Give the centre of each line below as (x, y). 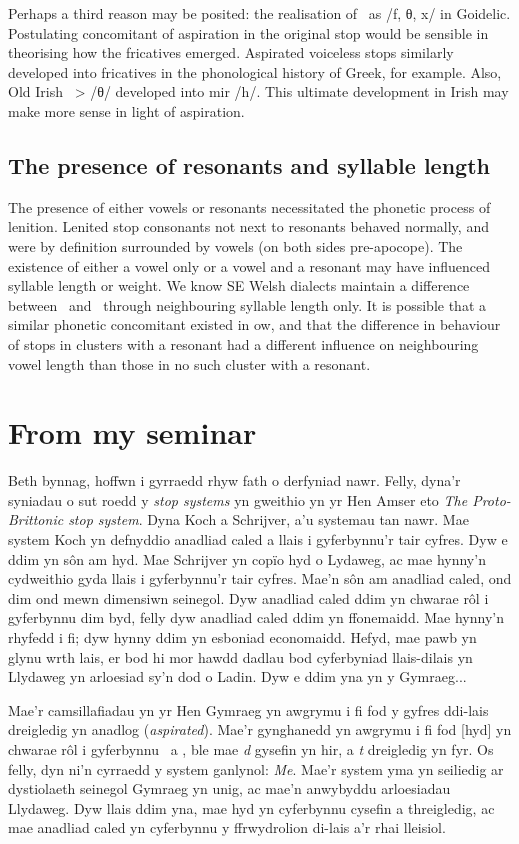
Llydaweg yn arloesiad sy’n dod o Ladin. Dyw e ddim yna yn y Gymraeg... (237, 676)
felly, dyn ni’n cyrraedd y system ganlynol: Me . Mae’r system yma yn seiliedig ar (256, 768)
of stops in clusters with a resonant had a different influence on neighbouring (243, 343)
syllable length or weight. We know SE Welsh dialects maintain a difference (239, 285)
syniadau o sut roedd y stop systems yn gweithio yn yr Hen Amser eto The (238, 499)
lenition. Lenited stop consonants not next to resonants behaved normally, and (248, 226)
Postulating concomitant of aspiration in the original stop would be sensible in (248, 32)
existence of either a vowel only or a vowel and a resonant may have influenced (249, 265)
